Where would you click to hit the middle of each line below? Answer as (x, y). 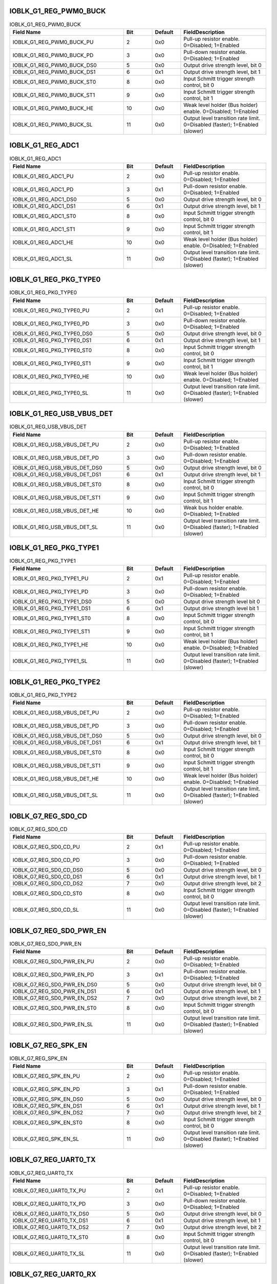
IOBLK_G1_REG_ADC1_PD (43, 189)
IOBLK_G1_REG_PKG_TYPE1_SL (50, 661)
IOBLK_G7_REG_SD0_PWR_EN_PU (53, 961)
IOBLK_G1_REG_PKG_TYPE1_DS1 (52, 609)
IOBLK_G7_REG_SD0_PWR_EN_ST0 (55, 1008)
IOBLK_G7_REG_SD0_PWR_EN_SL (53, 1025)
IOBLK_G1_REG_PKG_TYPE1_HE (51, 645)
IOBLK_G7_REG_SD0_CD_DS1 (47, 877)
